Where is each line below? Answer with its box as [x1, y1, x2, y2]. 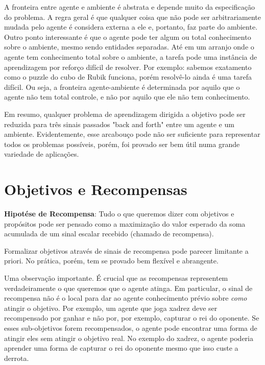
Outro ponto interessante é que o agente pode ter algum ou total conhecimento [4, 31, 251, 42]
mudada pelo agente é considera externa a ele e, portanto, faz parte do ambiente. [4, 21, 258, 32]
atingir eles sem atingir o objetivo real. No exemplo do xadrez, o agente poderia [4, 332, 253, 343]
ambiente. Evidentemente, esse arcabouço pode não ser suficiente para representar [4, 129, 260, 139]
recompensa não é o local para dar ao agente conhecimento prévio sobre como [4, 293, 247, 303]
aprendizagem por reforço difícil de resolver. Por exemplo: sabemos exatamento [4, 61, 252, 72]
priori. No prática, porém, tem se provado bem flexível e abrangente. [4, 255, 219, 266]
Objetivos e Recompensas [4, 179, 187, 200]
